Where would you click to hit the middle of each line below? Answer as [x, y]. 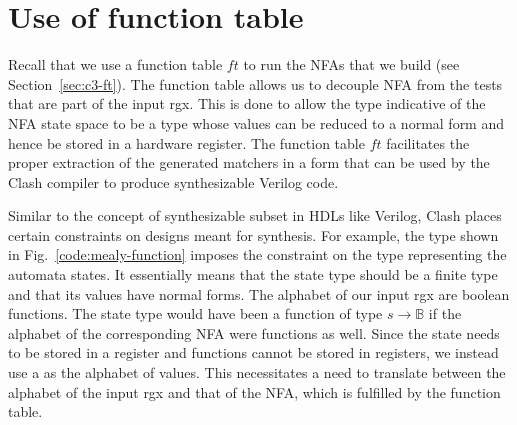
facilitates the [428, 142]
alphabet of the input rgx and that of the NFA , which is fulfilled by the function [254, 391]
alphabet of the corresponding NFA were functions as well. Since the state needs [254, 332]
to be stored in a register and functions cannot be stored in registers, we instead [253, 352]
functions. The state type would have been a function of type [195, 313]
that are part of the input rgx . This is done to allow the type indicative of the [247, 103]
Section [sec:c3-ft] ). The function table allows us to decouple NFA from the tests [255, 83]
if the [445, 313]
